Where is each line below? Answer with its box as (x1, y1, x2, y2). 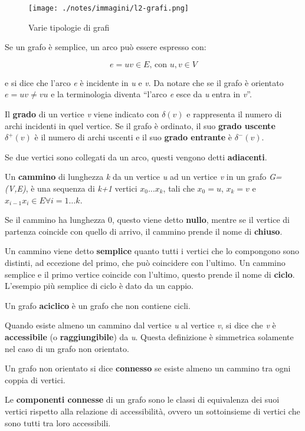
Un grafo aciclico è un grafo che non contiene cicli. (5, 299, 191, 311)
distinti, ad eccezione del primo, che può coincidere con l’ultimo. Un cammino (5, 256, 286, 268)
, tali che (163, 182, 195, 194)
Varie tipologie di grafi (28, 21, 110, 33)
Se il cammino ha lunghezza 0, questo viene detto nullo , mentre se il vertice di (5, 213, 290, 226)
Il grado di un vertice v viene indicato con (5, 108, 159, 120)
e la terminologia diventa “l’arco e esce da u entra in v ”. (51, 88, 252, 100)
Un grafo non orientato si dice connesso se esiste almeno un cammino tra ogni (5, 362, 291, 374)
